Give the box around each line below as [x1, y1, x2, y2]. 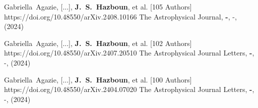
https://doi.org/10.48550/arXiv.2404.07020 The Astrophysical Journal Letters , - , [4, 84, 254, 94]
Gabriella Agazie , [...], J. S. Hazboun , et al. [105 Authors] [4, 1, 192, 11]
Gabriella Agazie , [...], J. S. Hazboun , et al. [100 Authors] [4, 74, 192, 84]
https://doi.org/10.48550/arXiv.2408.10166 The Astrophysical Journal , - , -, [4, 11, 237, 21]
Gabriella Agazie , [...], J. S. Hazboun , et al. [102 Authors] [4, 37, 192, 48]
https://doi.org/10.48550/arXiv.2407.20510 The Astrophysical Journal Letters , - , [4, 47, 254, 58]
